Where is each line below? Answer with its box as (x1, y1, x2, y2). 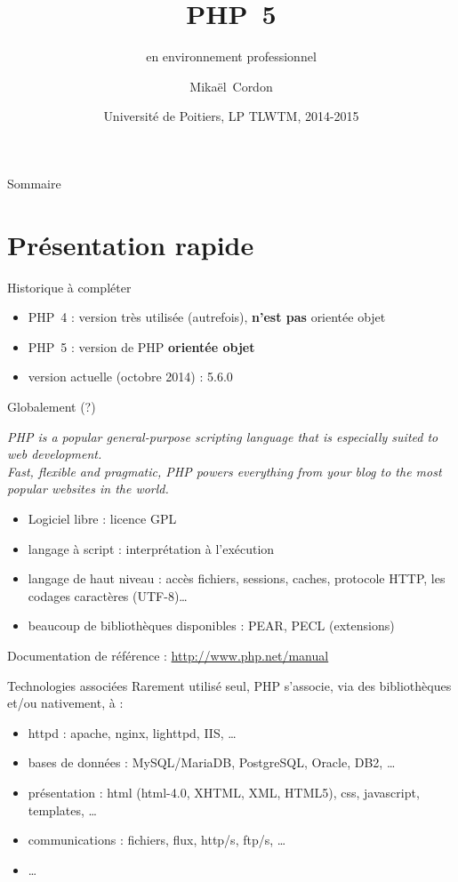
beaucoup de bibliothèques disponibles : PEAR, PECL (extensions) (28, 616, 395, 635)
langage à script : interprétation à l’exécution (28, 539, 275, 557)
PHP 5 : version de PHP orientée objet (28, 337, 255, 356)
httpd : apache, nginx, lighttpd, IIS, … (28, 723, 237, 742)
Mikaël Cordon (189, 76, 273, 95)
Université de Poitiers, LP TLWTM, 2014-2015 (103, 107, 359, 125)
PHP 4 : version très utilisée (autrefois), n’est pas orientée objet (28, 308, 386, 326)
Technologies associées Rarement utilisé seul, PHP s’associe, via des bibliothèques (7, 676, 452, 694)
